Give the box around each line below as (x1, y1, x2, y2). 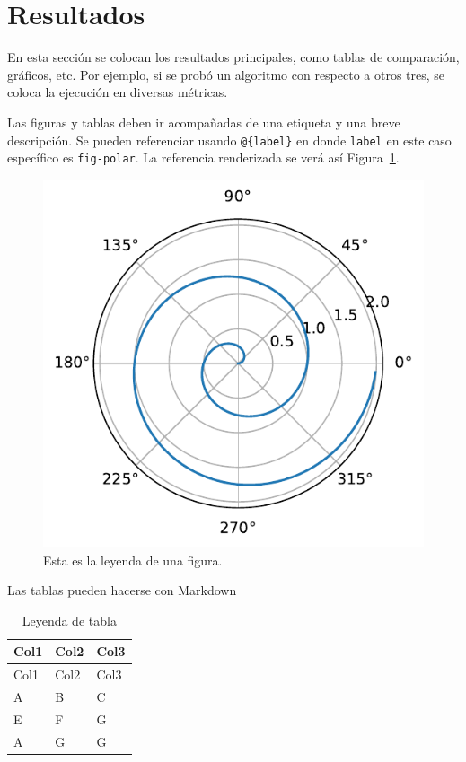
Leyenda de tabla (22, 610, 117, 629)
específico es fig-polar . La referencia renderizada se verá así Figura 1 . (7, 148, 400, 167)
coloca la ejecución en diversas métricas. (7, 83, 228, 101)
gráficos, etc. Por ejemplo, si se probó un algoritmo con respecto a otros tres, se (7, 65, 445, 83)
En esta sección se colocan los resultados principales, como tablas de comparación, (7, 48, 460, 66)
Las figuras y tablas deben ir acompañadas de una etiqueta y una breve (7, 112, 400, 131)
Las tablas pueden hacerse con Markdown (7, 581, 237, 600)
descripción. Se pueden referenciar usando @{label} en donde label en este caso (7, 130, 452, 149)
